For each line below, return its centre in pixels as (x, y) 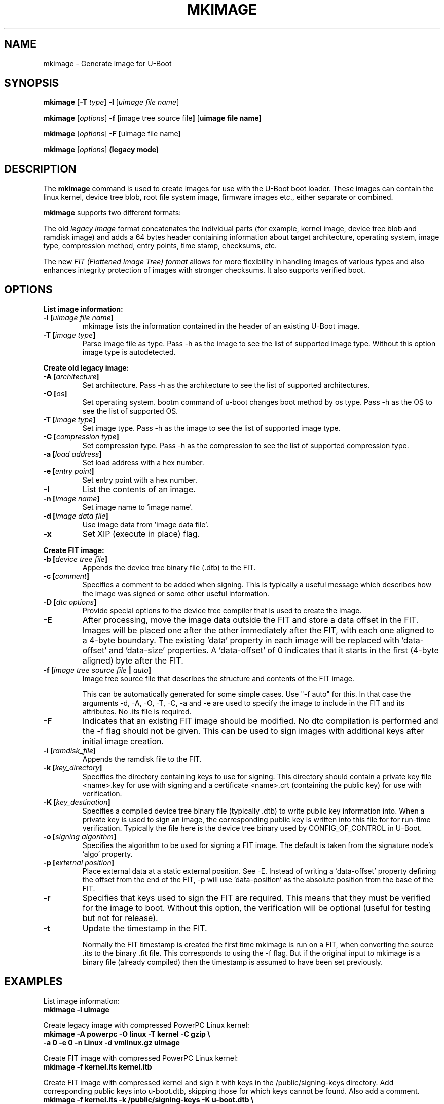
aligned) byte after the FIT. (133, 661)
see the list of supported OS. (130, 411)
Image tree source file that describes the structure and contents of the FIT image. (218, 679)
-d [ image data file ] (76, 516)
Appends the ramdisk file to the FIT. (142, 759)
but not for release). (120, 918)
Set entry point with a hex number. (140, 480)
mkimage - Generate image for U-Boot (107, 63)
